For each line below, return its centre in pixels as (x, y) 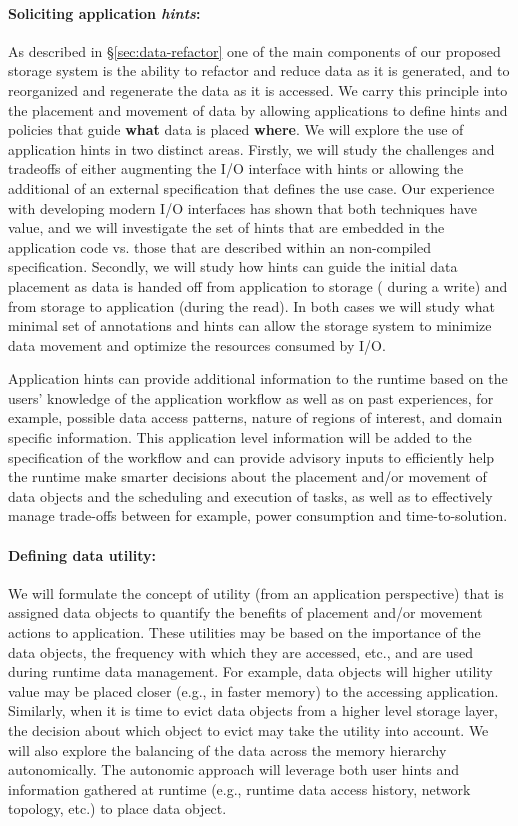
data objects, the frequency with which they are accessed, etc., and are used (241, 651)
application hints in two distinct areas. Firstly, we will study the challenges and (251, 148)
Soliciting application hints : (104, 12)
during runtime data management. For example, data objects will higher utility (250, 671)
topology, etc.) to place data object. (117, 808)
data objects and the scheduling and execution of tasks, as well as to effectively (250, 495)
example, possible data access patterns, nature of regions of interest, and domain (255, 417)
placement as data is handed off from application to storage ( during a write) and (258, 285)
